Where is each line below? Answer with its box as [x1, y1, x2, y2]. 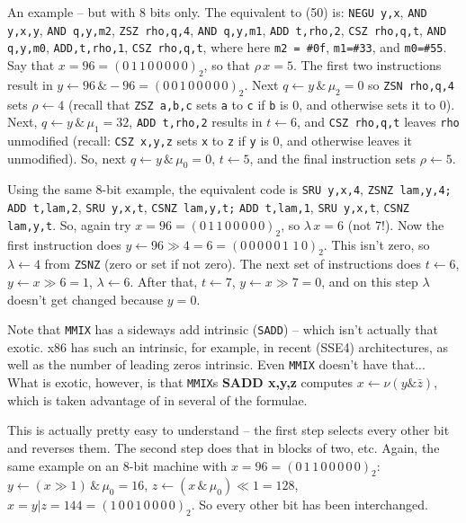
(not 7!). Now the [347, 215, 444, 234]
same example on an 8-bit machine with [7, 456, 228, 474]
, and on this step [321, 272, 418, 291]
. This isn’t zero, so [323, 235, 430, 253]
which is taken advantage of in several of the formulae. [7, 390, 308, 409]
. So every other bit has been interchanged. [191, 495, 428, 514]
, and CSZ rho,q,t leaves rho [296, 112, 460, 131]
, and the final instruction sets [249, 148, 417, 167]
